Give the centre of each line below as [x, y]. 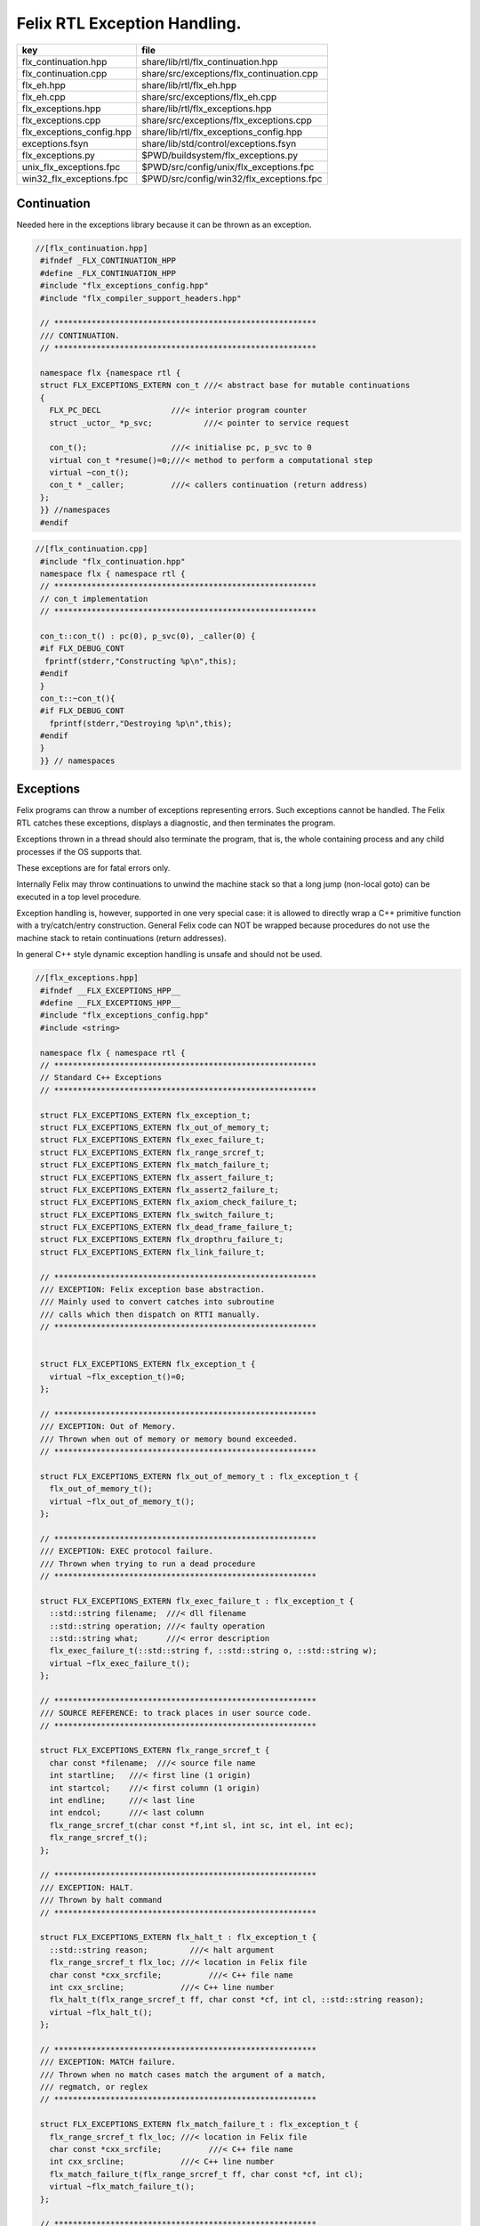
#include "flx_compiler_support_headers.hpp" [141, 298]
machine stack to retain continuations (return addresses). [121, 938]
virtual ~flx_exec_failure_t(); [120, 1663]
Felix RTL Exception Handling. [129, 23]
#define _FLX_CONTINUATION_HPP [108, 273]
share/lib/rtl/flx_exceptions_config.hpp [222, 132]
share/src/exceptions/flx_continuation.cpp [230, 73]
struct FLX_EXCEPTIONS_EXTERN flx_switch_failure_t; [157, 1215]
